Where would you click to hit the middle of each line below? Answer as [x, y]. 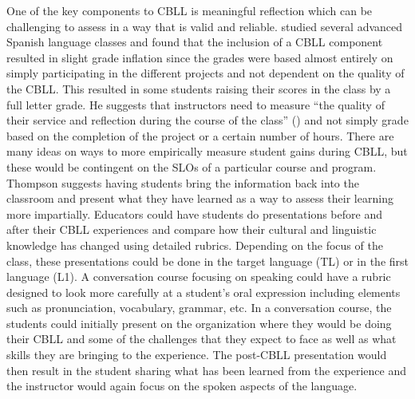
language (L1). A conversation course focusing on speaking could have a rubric [199, 277]
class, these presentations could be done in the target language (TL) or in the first [208, 261]
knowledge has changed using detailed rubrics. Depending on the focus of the [195, 245]
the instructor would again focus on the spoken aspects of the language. [182, 386]
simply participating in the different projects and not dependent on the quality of [206, 73]
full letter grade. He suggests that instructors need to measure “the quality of [196, 104]
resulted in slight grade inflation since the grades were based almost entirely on [200, 57]
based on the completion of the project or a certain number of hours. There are [200, 135]
